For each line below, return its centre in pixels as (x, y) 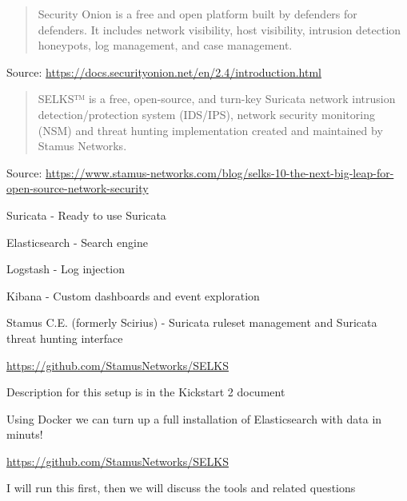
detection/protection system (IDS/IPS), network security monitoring (206, 114)
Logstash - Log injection (66, 269)
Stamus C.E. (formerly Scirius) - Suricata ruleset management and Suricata (192, 322)
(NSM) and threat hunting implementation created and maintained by (210, 130)
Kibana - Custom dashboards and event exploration (133, 295)
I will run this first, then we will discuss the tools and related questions (181, 488)
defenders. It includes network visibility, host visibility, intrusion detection (219, 29)
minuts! (25, 434)
